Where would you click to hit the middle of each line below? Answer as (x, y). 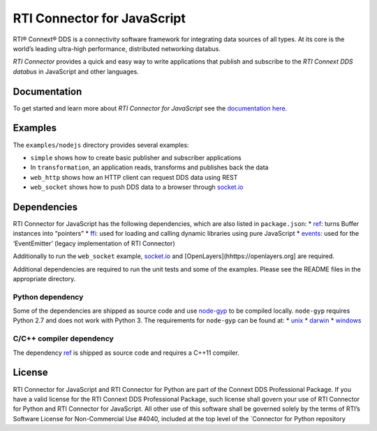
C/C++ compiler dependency (64, 339)
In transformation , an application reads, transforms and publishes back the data (149, 167)
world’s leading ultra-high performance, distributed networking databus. (117, 48)
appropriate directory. (44, 278)
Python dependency (48, 297)
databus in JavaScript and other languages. (76, 71)
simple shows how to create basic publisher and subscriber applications (136, 157)
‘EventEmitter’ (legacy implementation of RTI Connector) (94, 243)
